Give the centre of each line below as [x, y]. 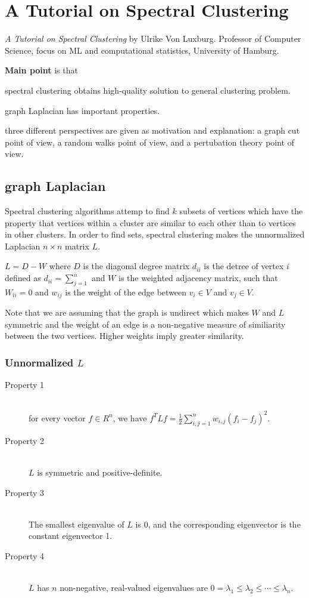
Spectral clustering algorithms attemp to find [87, 211]
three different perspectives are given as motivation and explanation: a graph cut [152, 130]
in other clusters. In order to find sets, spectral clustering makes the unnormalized [155, 234]
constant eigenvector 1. [71, 536]
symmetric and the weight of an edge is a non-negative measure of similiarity [145, 324]
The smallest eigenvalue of [77, 524]
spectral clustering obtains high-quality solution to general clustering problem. [148, 90]
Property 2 [25, 440]
